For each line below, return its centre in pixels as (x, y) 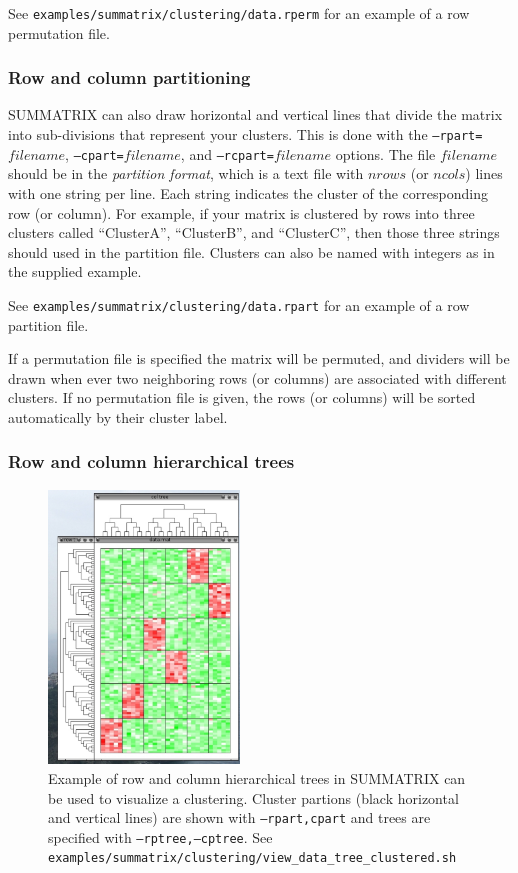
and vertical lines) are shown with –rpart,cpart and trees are (239, 817)
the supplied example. (75, 271)
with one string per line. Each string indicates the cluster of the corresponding (248, 192)
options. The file (385, 153)
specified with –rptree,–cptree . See (160, 836)
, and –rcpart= (227, 153)
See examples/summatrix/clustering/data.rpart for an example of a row (239, 304)
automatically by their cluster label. (118, 416)
